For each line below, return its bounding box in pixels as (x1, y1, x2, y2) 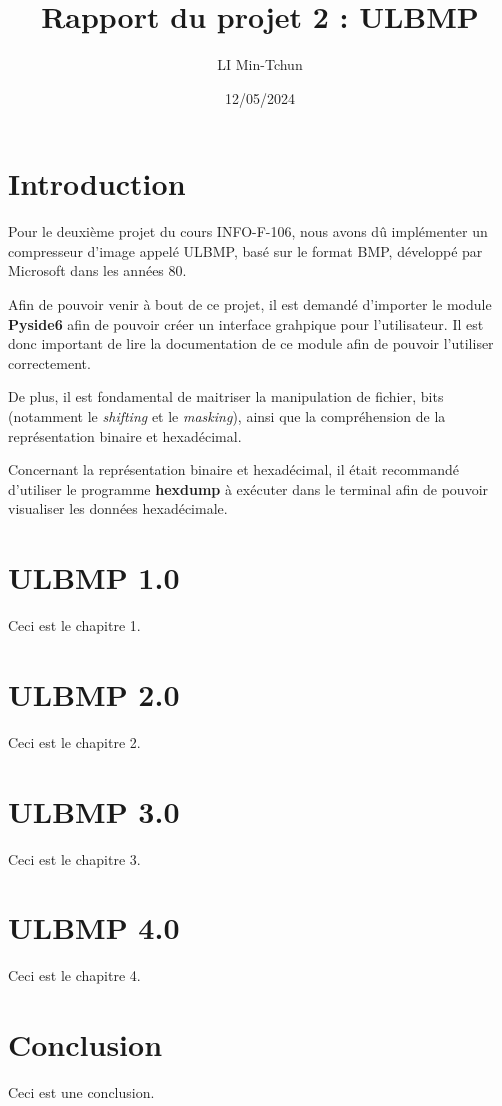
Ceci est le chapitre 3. (8, 848, 141, 869)
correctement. (8, 352, 91, 373)
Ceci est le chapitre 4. (8, 965, 141, 986)
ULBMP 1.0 (8, 557, 180, 598)
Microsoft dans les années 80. (8, 260, 187, 281)
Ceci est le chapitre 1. (8, 615, 141, 636)
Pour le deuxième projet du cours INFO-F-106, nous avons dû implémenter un (8, 221, 488, 242)
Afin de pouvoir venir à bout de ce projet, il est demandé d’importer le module (8, 294, 492, 315)
